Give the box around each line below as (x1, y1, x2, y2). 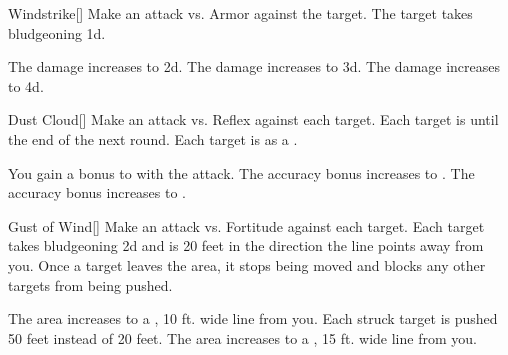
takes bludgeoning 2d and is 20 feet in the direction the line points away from (8, 235, 484, 256)
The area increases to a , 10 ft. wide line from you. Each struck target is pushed (8, 308, 498, 329)
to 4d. (8, 75, 44, 96)
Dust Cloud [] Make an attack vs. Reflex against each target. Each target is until (8, 109, 499, 130)
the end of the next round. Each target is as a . (8, 128, 298, 149)
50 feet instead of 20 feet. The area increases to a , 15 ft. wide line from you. (8, 327, 477, 348)
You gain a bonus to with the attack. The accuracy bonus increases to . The (8, 162, 475, 183)
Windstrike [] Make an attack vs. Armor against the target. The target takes (8, 3, 473, 23)
